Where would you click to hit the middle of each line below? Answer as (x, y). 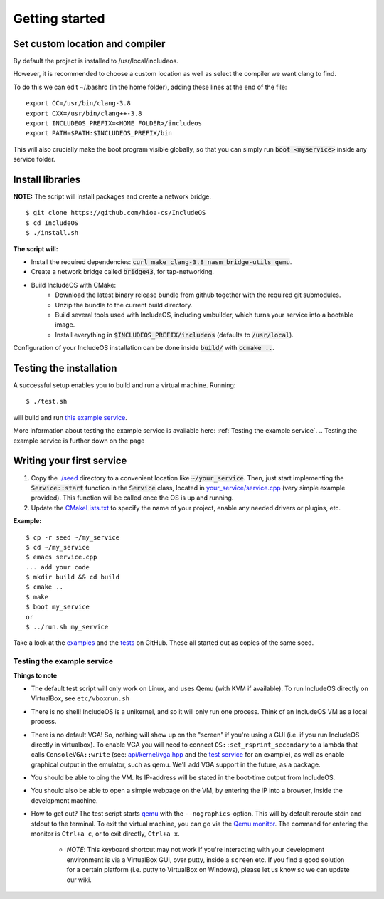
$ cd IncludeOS (52, 223)
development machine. (65, 800)
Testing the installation (65, 368)
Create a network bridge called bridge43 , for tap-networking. (123, 272)
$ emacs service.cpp (62, 557)
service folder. (34, 159)
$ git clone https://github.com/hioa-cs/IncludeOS (116, 213)
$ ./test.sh (47, 401)
